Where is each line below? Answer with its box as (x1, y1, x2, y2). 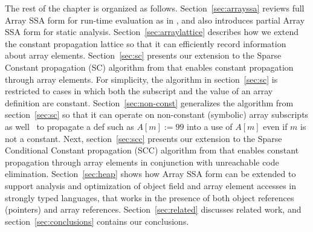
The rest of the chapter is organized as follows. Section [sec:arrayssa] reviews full (5, 2, 305, 14)
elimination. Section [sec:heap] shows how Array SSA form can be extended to (5, 167, 296, 180)
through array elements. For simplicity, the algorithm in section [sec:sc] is (5, 72, 278, 85)
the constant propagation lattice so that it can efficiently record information (5, 37, 286, 50)
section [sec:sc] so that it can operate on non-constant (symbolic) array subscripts (5, 108, 309, 121)
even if (263, 120, 288, 132)
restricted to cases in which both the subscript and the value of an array (5, 85, 273, 97)
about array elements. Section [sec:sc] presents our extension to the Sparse (5, 49, 282, 62)
